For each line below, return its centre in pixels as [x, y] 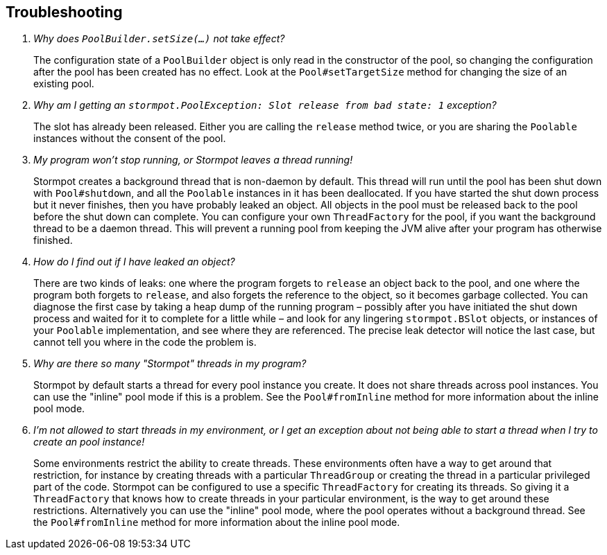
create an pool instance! [89, 442]
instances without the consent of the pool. [130, 139]
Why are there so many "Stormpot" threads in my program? [170, 364]
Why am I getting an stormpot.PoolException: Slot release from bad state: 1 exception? [265, 105]
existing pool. [64, 84]
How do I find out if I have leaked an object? [134, 262]
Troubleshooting [64, 12]
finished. [53, 240]
